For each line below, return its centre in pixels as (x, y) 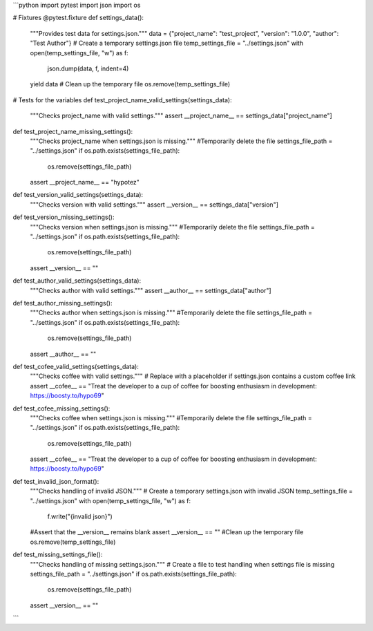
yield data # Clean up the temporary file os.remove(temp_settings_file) (130, 84)
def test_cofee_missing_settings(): (61, 408)
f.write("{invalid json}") (80, 517)
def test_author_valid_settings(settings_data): (77, 281)
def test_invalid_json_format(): (56, 481)
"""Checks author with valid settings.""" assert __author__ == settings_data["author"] (151, 290)
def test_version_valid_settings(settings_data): (78, 195)
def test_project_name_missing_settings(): (73, 131)
